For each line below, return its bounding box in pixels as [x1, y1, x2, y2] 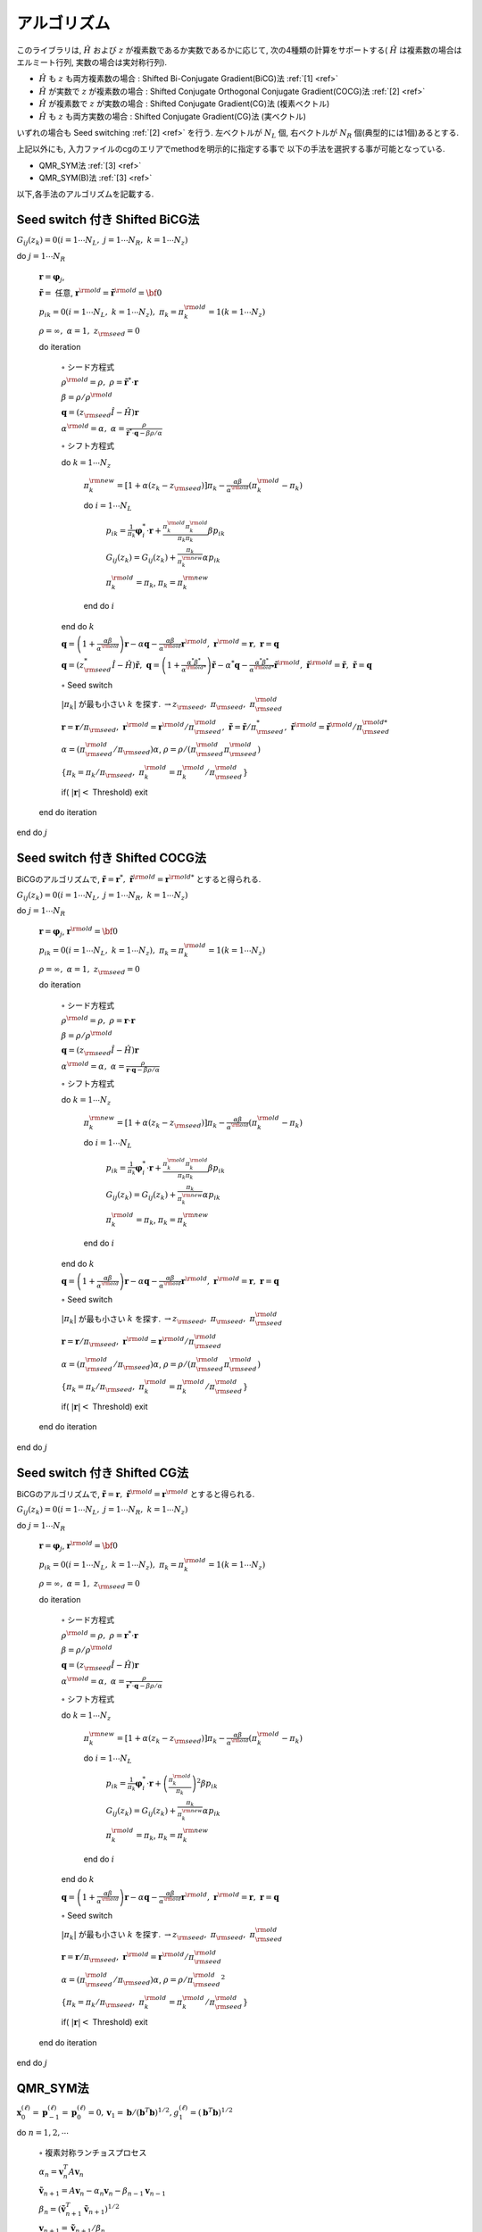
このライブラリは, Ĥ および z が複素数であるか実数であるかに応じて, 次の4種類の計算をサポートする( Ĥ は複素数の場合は [16, 45, 462, 55]
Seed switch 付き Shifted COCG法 [16, 851, 207, 866]
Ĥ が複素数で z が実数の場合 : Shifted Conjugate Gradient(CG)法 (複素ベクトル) [38, 98, 330, 109]
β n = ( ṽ [38, 2204, 66, 2217]
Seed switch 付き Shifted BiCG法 [16, 212, 200, 228]
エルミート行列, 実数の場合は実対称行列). [16, 56, 168, 67]
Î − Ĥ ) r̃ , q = [112, 660, 161, 670]
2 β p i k [196, 1777, 219, 1791]
